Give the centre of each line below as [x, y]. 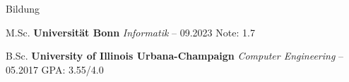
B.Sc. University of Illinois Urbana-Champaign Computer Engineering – [175, 56]
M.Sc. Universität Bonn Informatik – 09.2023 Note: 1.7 [130, 32]
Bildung [23, 8]
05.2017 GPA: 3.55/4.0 [55, 69]
